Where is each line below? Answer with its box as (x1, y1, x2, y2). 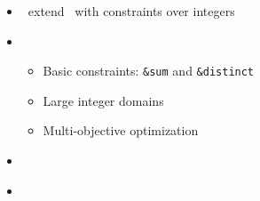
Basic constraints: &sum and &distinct (43, 61, 255, 80)
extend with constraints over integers (28, 2, 235, 20)
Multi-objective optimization (43, 121, 199, 140)
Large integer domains (43, 91, 164, 109)
